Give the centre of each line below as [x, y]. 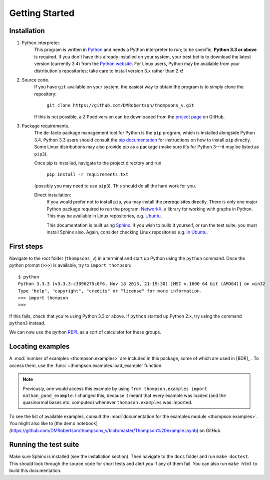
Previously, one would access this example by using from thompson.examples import [115, 388]
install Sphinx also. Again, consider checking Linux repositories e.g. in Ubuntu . [127, 232]
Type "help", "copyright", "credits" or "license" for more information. [110, 291]
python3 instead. [27, 323]
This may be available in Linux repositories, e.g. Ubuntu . [104, 216]
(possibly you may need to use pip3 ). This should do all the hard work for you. [115, 185]
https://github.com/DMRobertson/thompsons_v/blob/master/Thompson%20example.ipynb [104, 430]
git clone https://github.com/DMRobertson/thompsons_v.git [121, 105]
